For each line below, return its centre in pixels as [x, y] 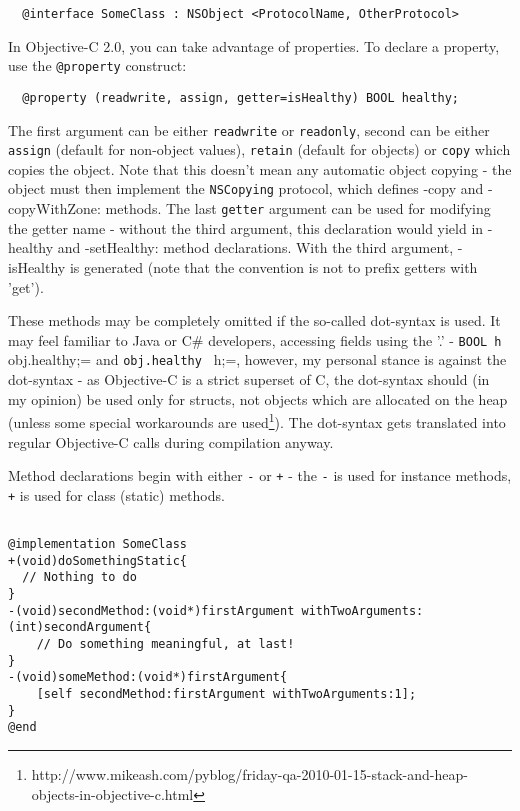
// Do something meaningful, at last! [165, 644]
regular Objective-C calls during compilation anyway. [171, 441]
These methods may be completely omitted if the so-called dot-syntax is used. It [254, 320]
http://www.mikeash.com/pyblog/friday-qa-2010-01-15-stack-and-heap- [249, 773]
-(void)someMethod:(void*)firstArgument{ [148, 677]
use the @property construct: [97, 65]
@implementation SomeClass [97, 544]
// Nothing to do [79, 577]
